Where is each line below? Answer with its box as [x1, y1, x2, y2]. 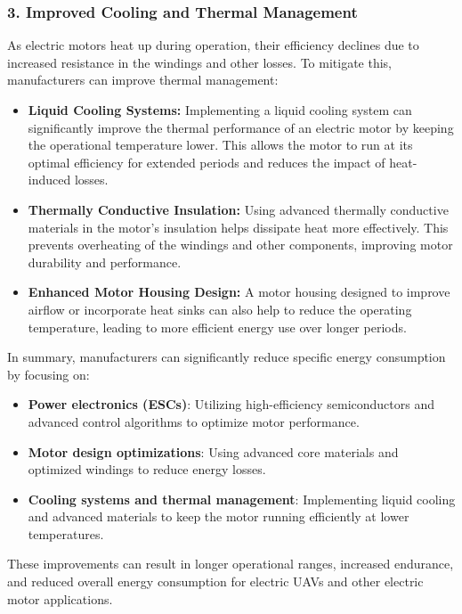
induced [28, 170, 71, 189]
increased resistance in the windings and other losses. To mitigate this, [7, 53, 392, 71]
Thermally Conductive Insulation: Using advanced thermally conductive [28, 200, 449, 218]
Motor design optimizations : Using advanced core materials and [28, 442, 399, 461]
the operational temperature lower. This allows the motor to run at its [28, 135, 413, 154]
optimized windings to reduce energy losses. [28, 460, 266, 479]
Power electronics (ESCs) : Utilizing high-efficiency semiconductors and [28, 395, 435, 413]
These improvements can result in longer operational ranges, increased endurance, [7, 554, 454, 573]
